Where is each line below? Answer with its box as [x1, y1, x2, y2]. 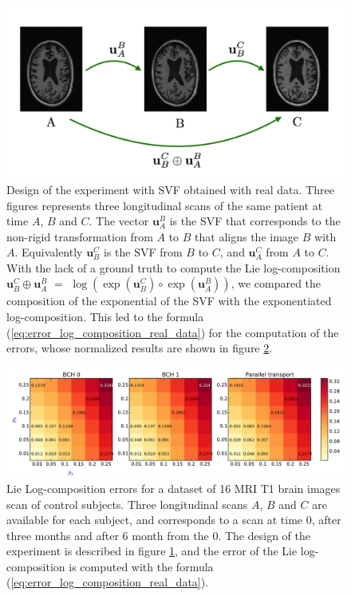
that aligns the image [195, 228, 299, 244]
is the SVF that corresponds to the [169, 213, 341, 229]
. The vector [89, 213, 149, 229]
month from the [132, 526, 209, 543]
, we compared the [231, 275, 321, 292]
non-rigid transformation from [6, 228, 153, 244]
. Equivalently [14, 244, 83, 260]
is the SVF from [103, 244, 183, 260]
